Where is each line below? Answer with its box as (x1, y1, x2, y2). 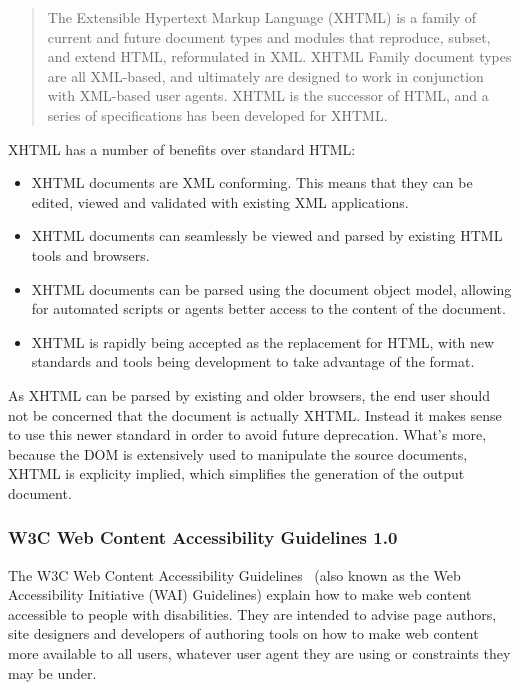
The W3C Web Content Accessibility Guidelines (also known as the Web (8, 564, 461, 585)
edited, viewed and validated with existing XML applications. (31, 191, 409, 212)
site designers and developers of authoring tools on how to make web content (8, 623, 479, 644)
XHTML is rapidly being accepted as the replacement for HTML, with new (31, 331, 495, 352)
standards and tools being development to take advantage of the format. (31, 351, 475, 372)
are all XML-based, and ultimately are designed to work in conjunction (47, 65, 484, 86)
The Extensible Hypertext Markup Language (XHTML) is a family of (47, 7, 477, 27)
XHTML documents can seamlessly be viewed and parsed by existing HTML (31, 225, 503, 246)
